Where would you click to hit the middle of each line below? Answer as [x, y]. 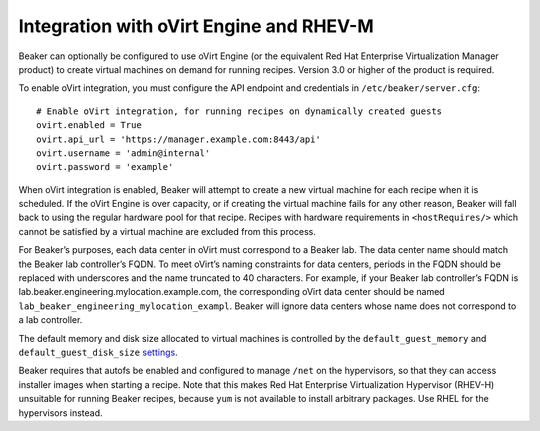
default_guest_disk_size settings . [98, 352]
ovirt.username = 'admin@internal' [123, 153]
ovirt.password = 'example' [105, 167]
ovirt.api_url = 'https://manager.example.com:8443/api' [179, 139]
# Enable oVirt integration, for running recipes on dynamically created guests [239, 111]
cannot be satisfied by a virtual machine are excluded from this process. [167, 231]
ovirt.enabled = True [89, 125]
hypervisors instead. [61, 412]
